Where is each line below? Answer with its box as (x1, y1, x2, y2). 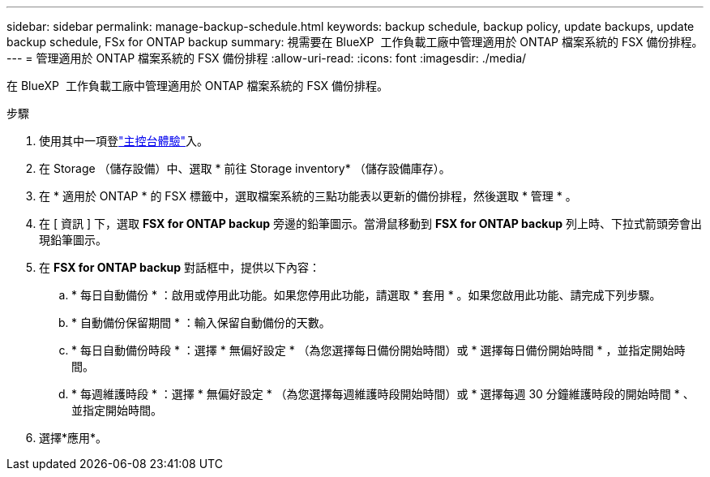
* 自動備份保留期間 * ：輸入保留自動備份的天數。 (71, 316, 331, 329)
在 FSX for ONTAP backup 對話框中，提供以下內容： (39, 260, 320, 274)
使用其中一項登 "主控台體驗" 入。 (39, 134, 209, 148)
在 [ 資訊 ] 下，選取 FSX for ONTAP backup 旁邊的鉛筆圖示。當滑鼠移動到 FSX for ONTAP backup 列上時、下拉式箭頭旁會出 (39, 217, 702, 230)
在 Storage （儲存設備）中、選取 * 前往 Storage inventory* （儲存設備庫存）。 (39, 161, 451, 175)
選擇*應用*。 (39, 431, 108, 445)
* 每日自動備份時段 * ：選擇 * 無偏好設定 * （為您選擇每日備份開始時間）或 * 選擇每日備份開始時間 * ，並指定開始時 (71, 343, 686, 357)
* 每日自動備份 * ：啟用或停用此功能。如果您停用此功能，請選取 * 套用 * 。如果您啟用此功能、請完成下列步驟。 (71, 288, 661, 302)
